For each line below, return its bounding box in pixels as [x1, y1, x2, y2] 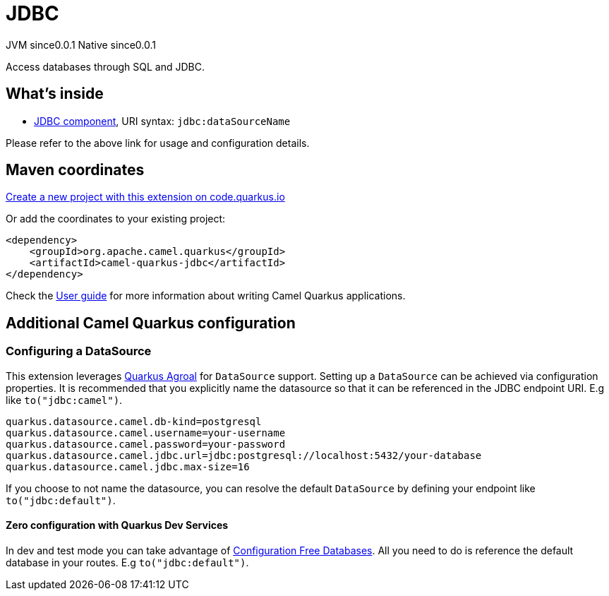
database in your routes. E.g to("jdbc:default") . [6, 556, 249, 568]
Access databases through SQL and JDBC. [6, 60, 205, 73]
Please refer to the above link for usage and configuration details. [6, 136, 310, 149]
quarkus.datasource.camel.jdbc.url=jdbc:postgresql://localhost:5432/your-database [6, 449, 482, 461]
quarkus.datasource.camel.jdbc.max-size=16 [6, 460, 250, 472]
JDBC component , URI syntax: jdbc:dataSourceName [34, 114, 291, 127]
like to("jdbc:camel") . [6, 393, 123, 406]
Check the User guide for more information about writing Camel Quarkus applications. [6, 290, 406, 302]
